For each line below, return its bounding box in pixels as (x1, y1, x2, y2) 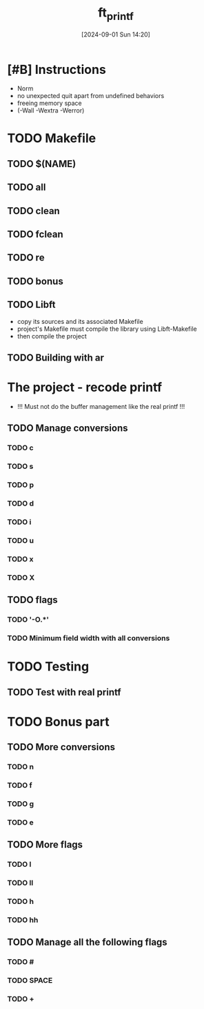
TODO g (7, 799, 34, 809)
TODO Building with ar (7, 352, 105, 364)
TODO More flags (7, 839, 83, 851)
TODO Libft (7, 299, 56, 311)
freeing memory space (17, 99, 83, 108)
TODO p (7, 480, 34, 490)
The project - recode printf (7, 380, 163, 395)
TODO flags (7, 594, 59, 606)
